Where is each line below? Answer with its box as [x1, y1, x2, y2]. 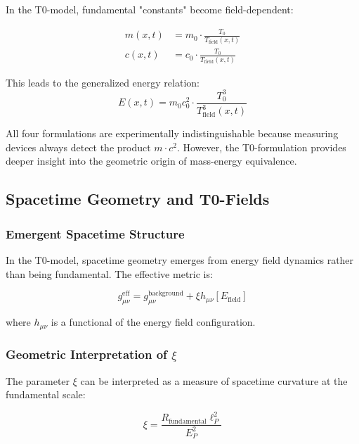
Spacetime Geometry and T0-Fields [6, 188, 270, 210]
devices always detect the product [6, 139, 151, 154]
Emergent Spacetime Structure [6, 224, 185, 242]
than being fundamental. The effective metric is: [6, 266, 213, 281]
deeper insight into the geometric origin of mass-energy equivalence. [6, 153, 297, 168]
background [148, 290, 183, 298]
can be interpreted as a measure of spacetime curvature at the [80, 373, 348, 388]
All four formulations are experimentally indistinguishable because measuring [6, 126, 339, 141]
